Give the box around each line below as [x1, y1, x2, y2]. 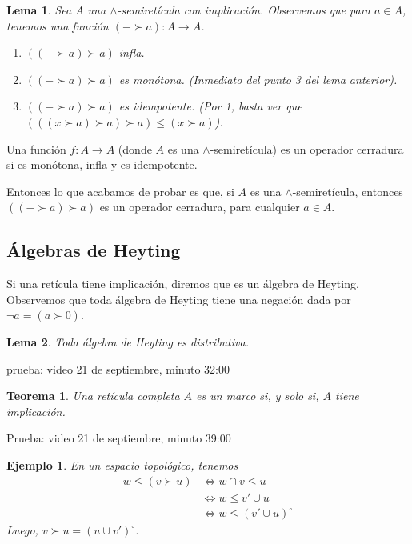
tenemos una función [6, 17, 109, 34]
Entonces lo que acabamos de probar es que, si [6, 182, 234, 199]
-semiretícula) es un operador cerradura [210, 140, 404, 157]
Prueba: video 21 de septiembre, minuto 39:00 [6, 430, 231, 446]
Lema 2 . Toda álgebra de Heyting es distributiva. [6, 333, 249, 350]
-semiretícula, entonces [292, 182, 403, 199]
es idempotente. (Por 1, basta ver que [118, 98, 302, 114]
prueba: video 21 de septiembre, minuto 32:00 [6, 360, 230, 377]
